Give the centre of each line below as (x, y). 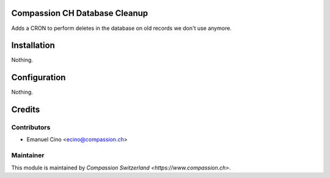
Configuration (38, 77)
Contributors (31, 127)
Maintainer (28, 155)
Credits (26, 110)
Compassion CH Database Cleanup (80, 13)
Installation (33, 46)
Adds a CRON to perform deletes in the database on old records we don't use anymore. (122, 28)
